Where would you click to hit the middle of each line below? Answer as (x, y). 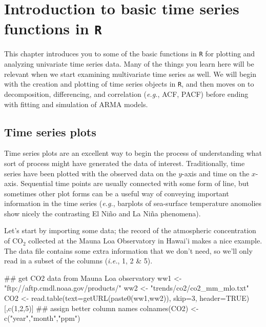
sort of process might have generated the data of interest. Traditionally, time (125, 163)
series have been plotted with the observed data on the (90, 173)
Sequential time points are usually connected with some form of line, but (135, 183)
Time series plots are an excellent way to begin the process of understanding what (133, 153)
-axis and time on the (216, 173)
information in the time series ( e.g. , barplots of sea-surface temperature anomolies (133, 203)
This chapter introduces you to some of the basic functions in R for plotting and (130, 54)
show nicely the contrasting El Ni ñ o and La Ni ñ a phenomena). (103, 213)
